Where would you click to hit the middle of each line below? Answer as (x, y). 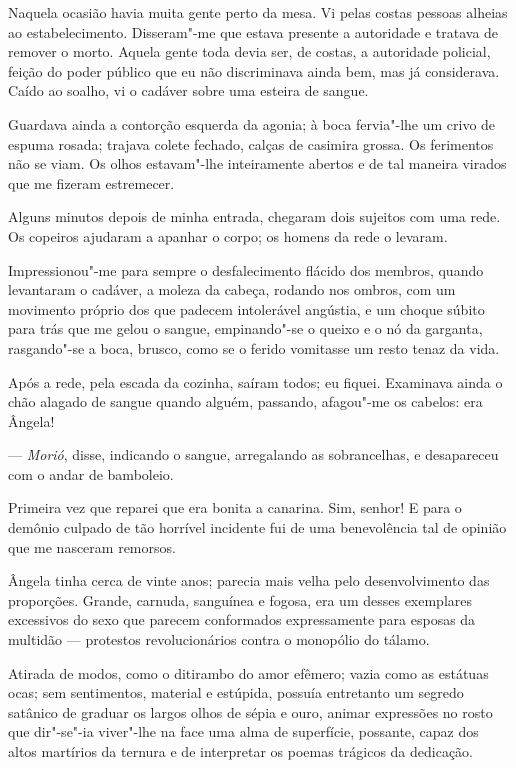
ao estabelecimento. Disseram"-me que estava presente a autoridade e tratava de (253, 31)
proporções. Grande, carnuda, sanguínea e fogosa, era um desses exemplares (240, 599)
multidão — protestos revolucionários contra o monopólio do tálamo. (219, 639)
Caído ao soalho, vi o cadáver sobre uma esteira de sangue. (188, 90)
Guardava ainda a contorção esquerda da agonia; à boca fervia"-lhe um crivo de (252, 123)
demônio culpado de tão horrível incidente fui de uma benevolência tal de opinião (257, 527)
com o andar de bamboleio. (91, 473)
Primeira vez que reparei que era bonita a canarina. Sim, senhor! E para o (235, 507)
